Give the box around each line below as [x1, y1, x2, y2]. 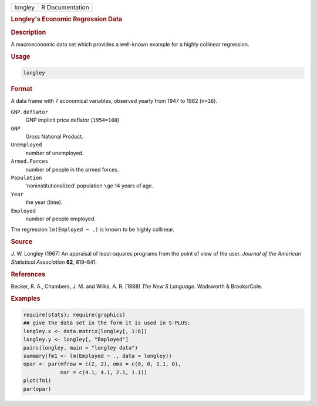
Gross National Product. [25, 133, 83, 140]
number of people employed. [25, 215, 96, 222]
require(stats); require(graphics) [23, 311, 126, 318]
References [11, 270, 46, 279]
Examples [11, 294, 41, 303]
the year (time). [25, 199, 63, 206]
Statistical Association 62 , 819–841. [11, 259, 97, 266]
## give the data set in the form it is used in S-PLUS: [23, 320, 191, 326]
